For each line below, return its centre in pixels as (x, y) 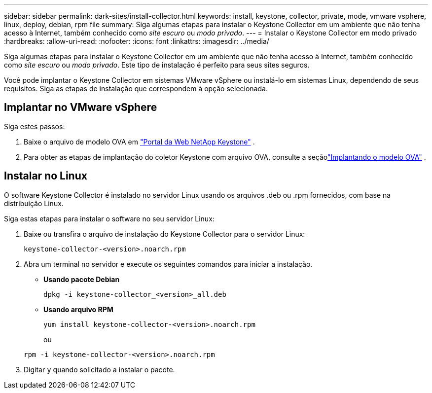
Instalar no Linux (46, 176)
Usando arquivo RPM (78, 309)
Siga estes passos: (35, 126)
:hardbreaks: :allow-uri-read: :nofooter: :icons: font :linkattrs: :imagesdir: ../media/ (137, 41)
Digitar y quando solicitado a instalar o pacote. (99, 369)
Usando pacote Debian (82, 279)
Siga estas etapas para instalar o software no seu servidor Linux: (109, 218)
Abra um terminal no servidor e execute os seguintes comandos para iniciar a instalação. (168, 264)
